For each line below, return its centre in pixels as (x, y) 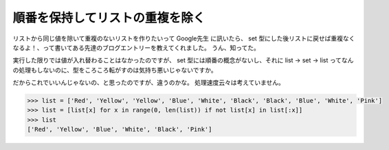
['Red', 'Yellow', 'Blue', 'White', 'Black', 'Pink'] (120, 129)
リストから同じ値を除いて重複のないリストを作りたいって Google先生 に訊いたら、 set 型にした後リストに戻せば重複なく (184, 38)
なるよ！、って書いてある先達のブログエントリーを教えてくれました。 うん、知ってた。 (136, 47)
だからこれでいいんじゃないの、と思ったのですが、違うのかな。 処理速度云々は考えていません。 (149, 83)
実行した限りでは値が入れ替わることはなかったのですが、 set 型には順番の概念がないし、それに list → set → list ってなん (183, 60)
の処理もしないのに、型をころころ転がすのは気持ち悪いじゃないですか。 (115, 70)
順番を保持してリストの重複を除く (109, 18)
